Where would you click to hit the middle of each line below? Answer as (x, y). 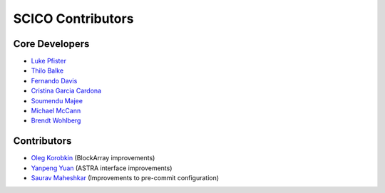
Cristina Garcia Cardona (66, 91)
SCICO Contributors (73, 19)
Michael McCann (56, 111)
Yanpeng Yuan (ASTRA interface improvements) (102, 168)
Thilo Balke (47, 71)
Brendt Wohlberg (56, 120)
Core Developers (51, 44)
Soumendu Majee (57, 100)
